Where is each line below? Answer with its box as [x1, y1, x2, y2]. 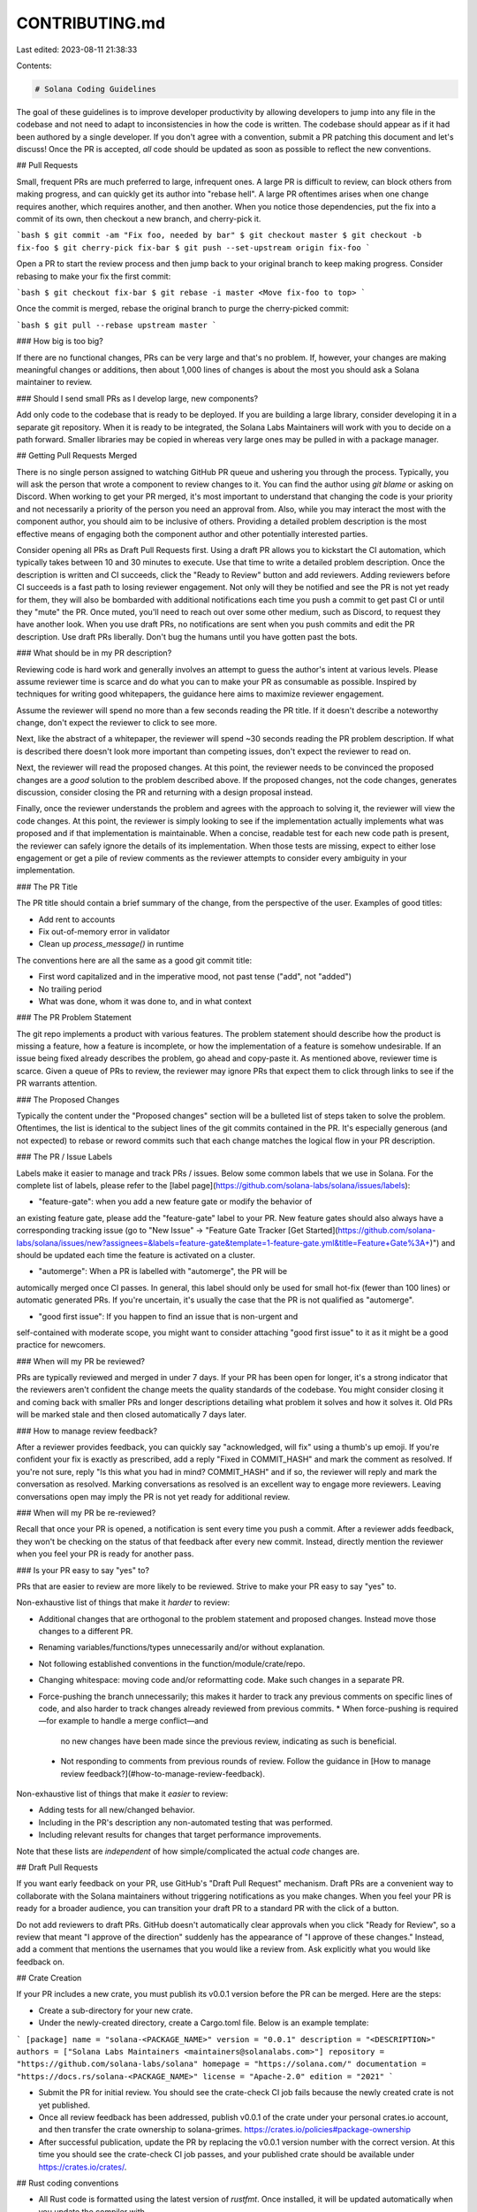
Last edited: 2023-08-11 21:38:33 [16, 44, 138, 55]
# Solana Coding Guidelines [34, 84, 156, 94]
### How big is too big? [16, 336, 103, 347]
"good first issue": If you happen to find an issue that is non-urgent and [38, 1310, 299, 1322]
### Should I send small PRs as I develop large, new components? [16, 393, 259, 403]
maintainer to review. [16, 377, 93, 388]
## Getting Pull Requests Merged [16, 450, 137, 461]
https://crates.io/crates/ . [38, 2162, 127, 2172]
